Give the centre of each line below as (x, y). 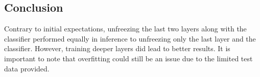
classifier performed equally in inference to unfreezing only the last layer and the (130, 38)
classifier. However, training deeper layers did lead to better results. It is (117, 48)
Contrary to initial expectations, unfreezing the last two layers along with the (125, 29)
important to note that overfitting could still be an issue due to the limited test (128, 58)
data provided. (27, 68)
